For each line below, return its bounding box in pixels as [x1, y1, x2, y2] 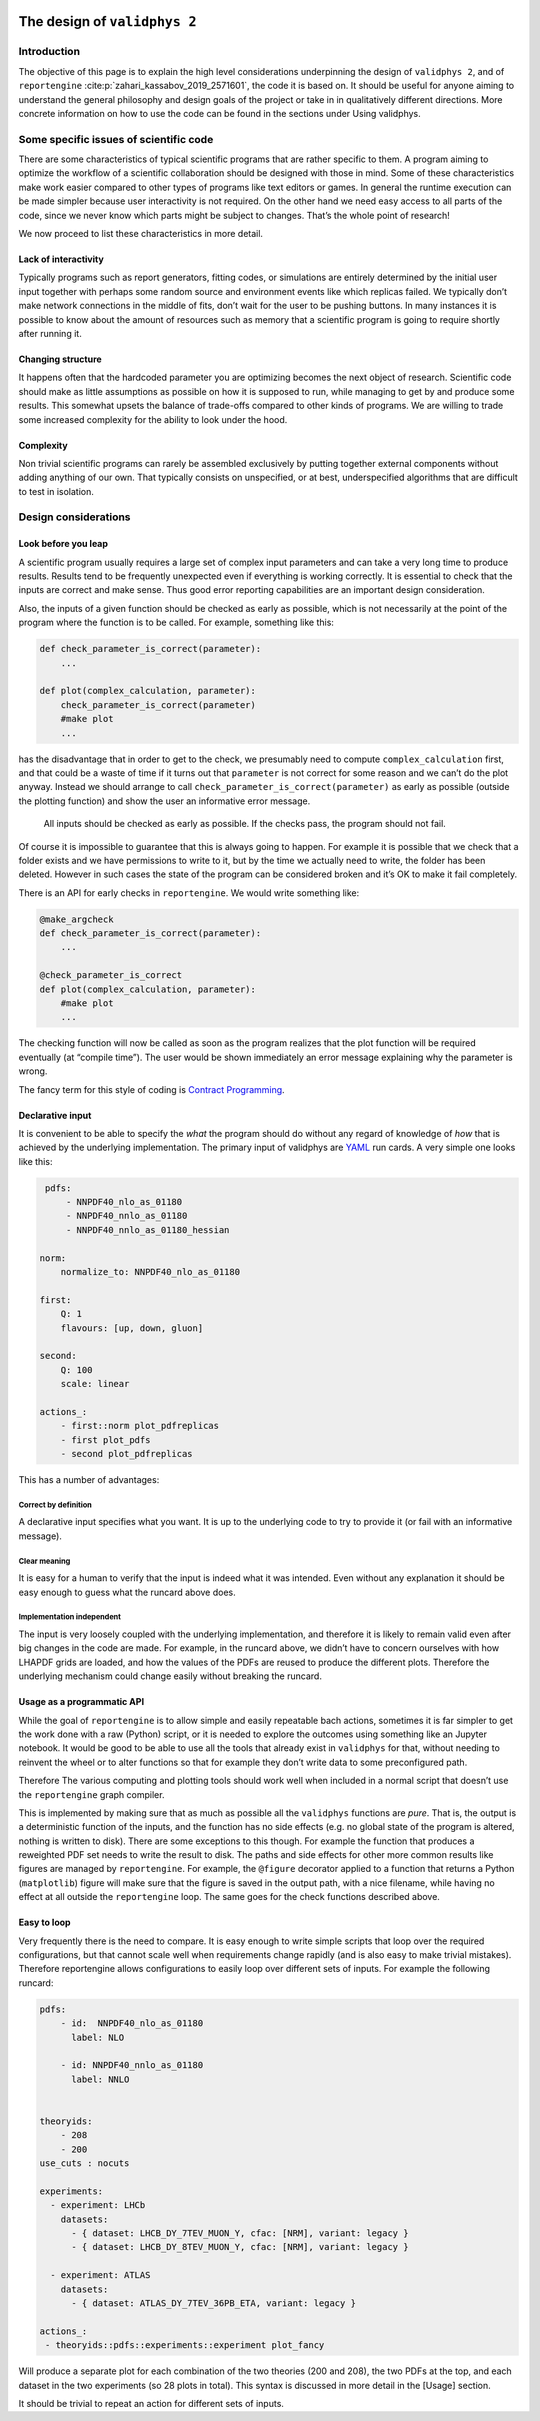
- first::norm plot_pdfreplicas [60, 1420, 220, 1432]
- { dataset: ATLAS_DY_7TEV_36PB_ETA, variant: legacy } [71, 2298, 357, 2309]
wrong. [18, 1065, 48, 1077]
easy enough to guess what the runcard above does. [18, 1586, 237, 1598]
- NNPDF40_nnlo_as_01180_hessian [65, 1224, 230, 1235]
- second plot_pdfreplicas [60, 1448, 194, 1460]
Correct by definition [18, 1500, 92, 1510]
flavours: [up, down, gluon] [60, 1322, 204, 1334]
